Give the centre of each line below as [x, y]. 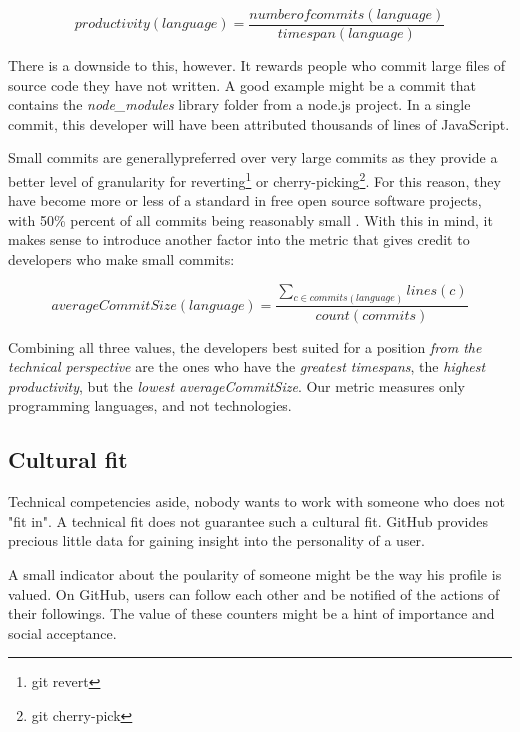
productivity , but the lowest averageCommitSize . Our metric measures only [236, 385]
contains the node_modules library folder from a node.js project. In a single [239, 104]
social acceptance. [62, 632]
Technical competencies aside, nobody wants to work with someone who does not [256, 501]
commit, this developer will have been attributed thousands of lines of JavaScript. [259, 123]
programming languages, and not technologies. [150, 405]
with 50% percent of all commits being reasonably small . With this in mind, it [250, 219]
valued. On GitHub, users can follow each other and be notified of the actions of [254, 593]
